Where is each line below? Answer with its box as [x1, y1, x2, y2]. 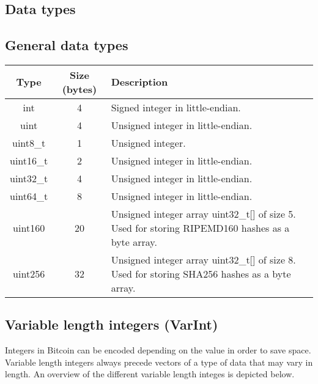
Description [111, 75, 168, 89]
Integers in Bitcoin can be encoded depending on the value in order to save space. [5, 344, 311, 356]
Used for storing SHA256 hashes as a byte [111, 266, 291, 281]
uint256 [13, 266, 45, 281]
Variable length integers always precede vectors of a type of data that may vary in [5, 355, 313, 368]
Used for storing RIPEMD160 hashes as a [111, 220, 290, 235]
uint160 [13, 220, 45, 235]
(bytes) [62, 81, 97, 96]
